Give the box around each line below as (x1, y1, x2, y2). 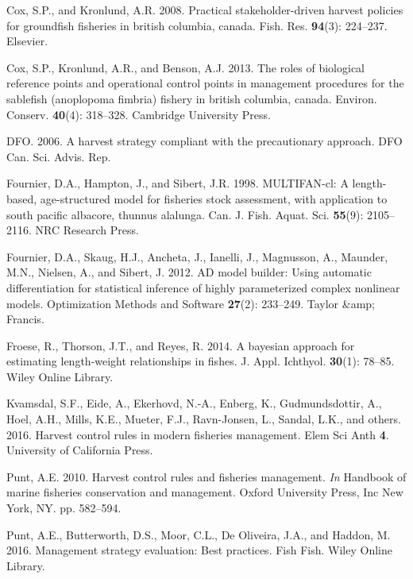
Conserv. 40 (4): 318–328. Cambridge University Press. (6, 106, 271, 122)
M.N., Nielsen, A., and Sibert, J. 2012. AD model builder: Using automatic (6, 264, 372, 280)
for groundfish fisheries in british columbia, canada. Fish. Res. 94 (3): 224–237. (6, 17, 388, 33)
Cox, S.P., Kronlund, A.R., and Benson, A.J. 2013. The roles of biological (6, 59, 365, 75)
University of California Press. (6, 442, 153, 458)
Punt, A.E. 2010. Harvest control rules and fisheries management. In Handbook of (6, 468, 407, 484)
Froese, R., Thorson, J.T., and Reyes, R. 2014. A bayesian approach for (6, 337, 355, 353)
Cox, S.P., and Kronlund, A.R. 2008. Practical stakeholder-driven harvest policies (6, 2, 403, 17)
